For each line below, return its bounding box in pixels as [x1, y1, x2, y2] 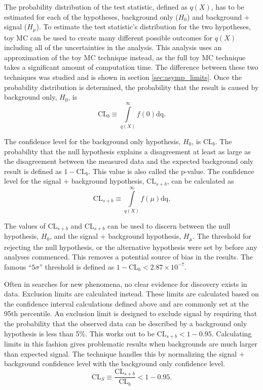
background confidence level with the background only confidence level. [4, 358, 226, 369]
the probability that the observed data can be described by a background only [4, 318, 247, 328]
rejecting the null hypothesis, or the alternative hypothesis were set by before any [4, 241, 257, 252]
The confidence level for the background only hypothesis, [4, 136, 181, 146]
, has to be [211, 2, 244, 12]
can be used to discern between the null [107, 220, 231, 231]
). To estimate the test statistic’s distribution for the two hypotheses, [36, 21, 251, 32]
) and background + [187, 11, 250, 22]
